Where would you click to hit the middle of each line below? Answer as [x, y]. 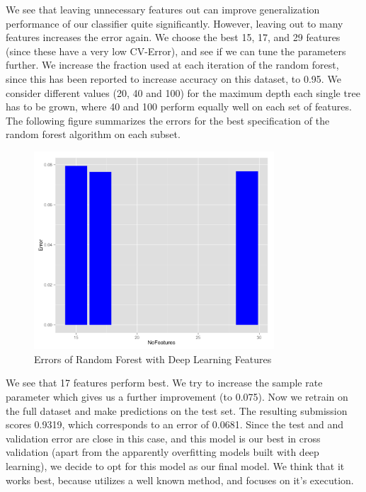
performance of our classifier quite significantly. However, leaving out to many [175, 23]
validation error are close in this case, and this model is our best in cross [163, 438]
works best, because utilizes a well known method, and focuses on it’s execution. [180, 480]
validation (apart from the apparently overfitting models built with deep [162, 452]
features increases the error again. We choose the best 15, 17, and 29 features [173, 37]
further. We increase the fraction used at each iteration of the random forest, [172, 65]
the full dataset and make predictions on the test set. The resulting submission [177, 410]
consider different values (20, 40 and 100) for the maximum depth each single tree [183, 92]
